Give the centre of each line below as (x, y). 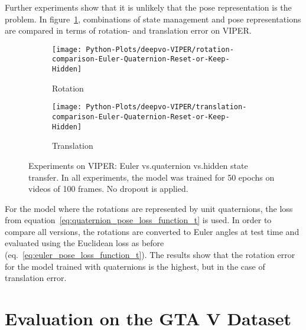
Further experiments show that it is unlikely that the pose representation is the (148, 7)
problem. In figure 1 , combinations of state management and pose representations (153, 19)
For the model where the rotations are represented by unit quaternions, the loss (149, 208)
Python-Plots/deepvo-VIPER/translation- (166, 107)
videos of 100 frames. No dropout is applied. (108, 189)
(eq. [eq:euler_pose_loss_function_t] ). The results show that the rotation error (150, 255)
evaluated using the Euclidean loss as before (84, 243)
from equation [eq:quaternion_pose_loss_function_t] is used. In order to (138, 220)
